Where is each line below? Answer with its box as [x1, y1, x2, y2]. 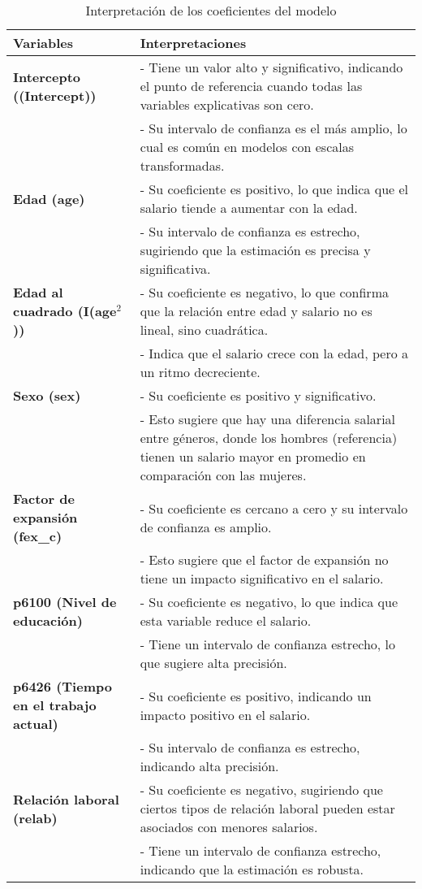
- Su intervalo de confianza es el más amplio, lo [140, 119, 407, 137]
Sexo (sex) [13, 386, 81, 405]
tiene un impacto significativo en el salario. [140, 569, 384, 588]
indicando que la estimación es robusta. [140, 860, 364, 878]
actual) [13, 714, 58, 733]
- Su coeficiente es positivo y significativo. [140, 386, 377, 405]
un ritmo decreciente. [140, 362, 261, 381]
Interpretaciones [140, 33, 247, 52]
